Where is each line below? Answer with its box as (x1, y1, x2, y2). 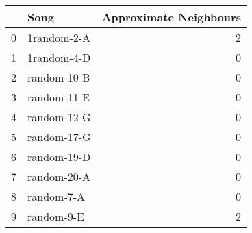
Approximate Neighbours (101, 9, 241, 25)
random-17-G (27, 129, 91, 145)
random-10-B (27, 69, 90, 85)
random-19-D (27, 149, 91, 164)
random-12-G (27, 109, 91, 125)
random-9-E (27, 208, 84, 224)
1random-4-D (27, 49, 91, 65)
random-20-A (27, 169, 91, 184)
